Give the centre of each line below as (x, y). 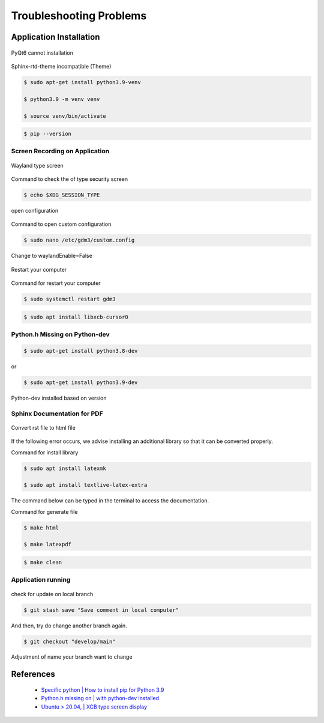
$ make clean (43, 562)
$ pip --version (48, 134)
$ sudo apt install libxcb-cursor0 (76, 317)
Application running (41, 580)
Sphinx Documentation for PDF (57, 413)
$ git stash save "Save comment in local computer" (101, 610)
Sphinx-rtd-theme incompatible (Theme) (61, 66)
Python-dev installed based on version (59, 398)
